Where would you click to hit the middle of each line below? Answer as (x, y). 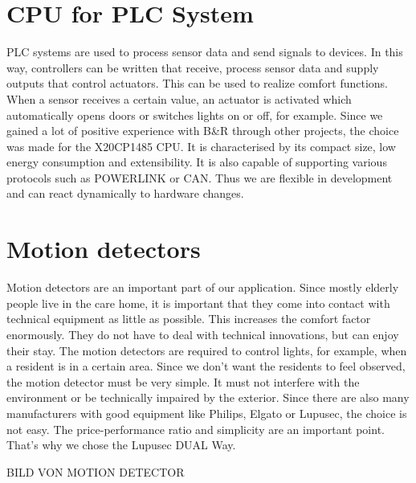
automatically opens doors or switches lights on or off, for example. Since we (195, 115)
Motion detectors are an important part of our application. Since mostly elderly (203, 287)
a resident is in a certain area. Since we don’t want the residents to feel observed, (206, 366)
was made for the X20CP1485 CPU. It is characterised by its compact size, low (201, 146)
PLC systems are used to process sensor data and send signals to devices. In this (205, 52)
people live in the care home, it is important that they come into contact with (198, 303)
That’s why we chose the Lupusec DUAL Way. (121, 445)
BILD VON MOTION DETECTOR (96, 471)
